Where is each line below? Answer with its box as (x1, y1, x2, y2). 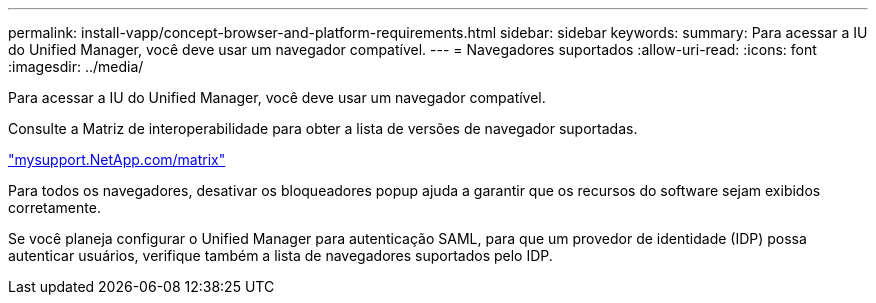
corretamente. (8, 199, 101, 216)
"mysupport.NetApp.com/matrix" (8, 151, 226, 168)
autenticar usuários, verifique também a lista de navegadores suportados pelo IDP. (8, 247, 553, 264)
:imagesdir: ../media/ (8, 58, 144, 75)
